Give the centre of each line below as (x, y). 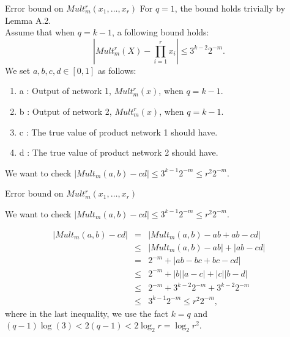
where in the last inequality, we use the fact (87, 313)
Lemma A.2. (28, 20)
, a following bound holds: (161, 32)
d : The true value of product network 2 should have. (119, 152)
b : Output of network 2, (65, 111)
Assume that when (40, 32)
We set (18, 70)
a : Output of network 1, (65, 91)
